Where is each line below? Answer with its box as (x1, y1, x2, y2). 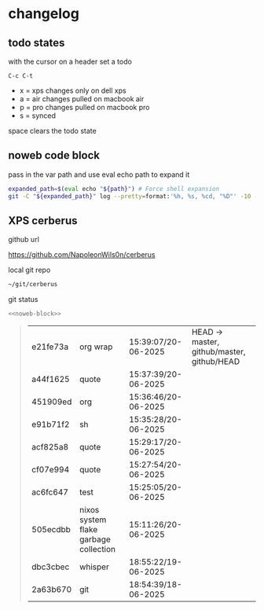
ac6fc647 (31, 487, 69, 498)
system (79, 514, 107, 525)
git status (8, 295, 38, 304)
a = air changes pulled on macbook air (19, 94, 145, 103)
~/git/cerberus (8, 281, 58, 288)
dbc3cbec (31, 561, 70, 572)
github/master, (191, 347, 246, 358)
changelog (8, 5, 80, 23)
